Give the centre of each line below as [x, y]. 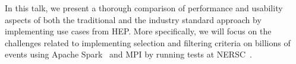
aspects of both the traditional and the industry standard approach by [133, 19]
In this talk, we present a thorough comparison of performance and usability [144, 8]
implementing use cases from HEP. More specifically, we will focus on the [138, 31]
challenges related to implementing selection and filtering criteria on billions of [148, 42]
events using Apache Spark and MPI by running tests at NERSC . [128, 54]
